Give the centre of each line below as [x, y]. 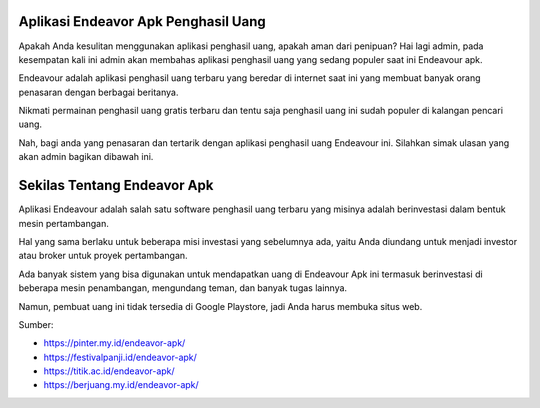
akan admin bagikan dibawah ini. [86, 157]
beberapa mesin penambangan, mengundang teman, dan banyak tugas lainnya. [183, 288]
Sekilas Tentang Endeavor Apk [116, 185]
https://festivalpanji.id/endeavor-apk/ [120, 357]
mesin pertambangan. [64, 223]
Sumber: [36, 324]
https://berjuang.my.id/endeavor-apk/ [121, 385]
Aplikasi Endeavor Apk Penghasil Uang [142, 21]
